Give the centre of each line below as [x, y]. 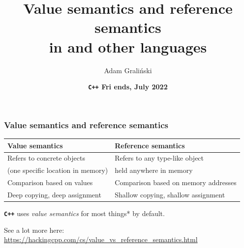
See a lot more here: [34, 230]
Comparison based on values [50, 182]
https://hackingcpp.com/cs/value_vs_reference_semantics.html [101, 239]
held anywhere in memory [154, 170]
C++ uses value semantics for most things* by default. [84, 213]
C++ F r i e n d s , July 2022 [128, 87]
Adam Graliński [128, 70]
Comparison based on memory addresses [176, 182]
